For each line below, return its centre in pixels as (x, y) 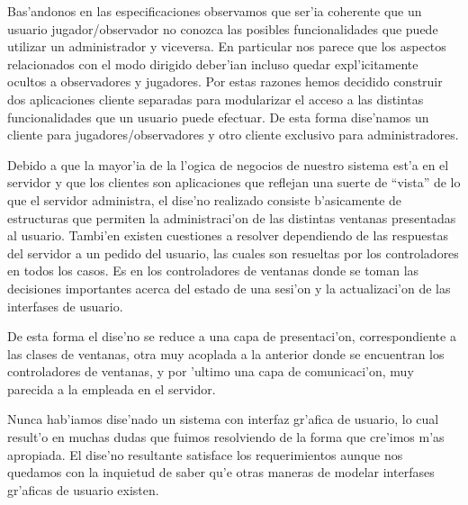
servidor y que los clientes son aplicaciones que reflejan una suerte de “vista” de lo (234, 182)
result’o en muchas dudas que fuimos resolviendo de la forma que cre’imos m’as (226, 437)
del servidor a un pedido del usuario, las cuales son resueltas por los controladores (233, 252)
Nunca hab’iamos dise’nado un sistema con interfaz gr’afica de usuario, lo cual (223, 419)
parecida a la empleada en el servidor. (112, 388)
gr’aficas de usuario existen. (83, 489)
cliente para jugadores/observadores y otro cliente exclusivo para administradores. (233, 135)
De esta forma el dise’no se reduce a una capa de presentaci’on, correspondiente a (232, 336)
